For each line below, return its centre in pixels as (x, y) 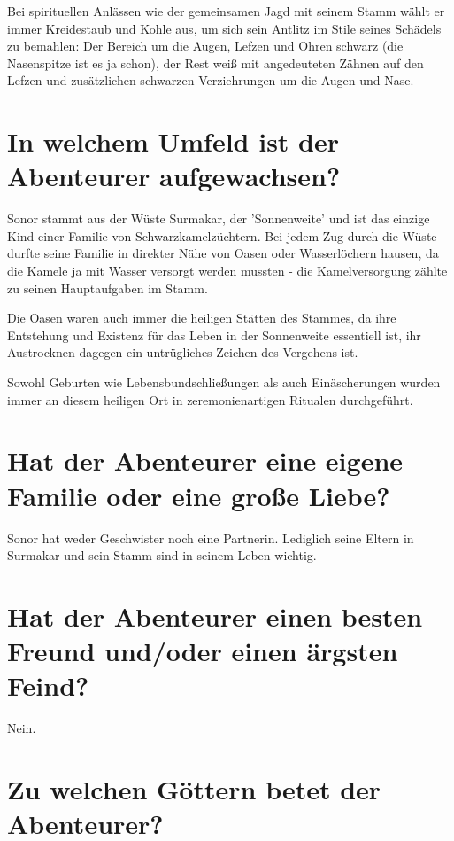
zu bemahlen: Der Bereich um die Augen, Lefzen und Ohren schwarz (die (205, 46)
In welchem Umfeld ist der (173, 141)
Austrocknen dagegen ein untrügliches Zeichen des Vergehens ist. (183, 352)
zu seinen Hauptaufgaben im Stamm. (108, 288)
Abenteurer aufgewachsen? (174, 176)
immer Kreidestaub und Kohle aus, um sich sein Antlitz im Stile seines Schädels (224, 28)
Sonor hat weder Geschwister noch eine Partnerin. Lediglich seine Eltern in (211, 537)
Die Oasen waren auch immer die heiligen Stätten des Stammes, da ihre (202, 318)
